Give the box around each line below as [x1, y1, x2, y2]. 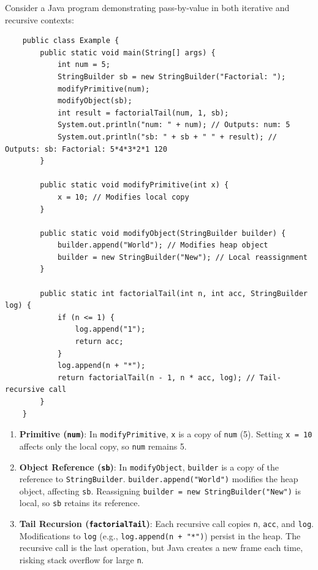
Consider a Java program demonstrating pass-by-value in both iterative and [5, 1, 290, 14]
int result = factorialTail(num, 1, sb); [57, 108, 229, 117]
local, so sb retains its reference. [19, 496, 140, 509]
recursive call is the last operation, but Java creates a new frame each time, [19, 541, 303, 554]
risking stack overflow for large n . [19, 553, 144, 566]
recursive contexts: [5, 13, 74, 26]
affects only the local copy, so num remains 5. [19, 439, 187, 452]
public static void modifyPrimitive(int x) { [40, 181, 229, 190]
